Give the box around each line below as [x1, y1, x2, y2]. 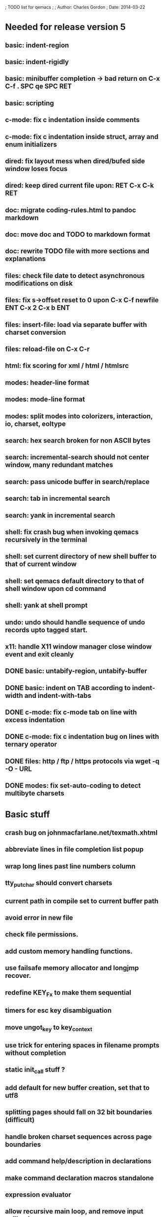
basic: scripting [5, 99, 54, 107]
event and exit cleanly [5, 650, 74, 659]
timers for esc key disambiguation [5, 1007, 112, 1015]
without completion [5, 1049, 66, 1057]
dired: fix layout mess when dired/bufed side [5, 157, 145, 165]
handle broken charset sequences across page [5, 1132, 152, 1141]
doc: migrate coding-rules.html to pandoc [5, 206, 137, 214]
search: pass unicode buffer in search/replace [5, 478, 150, 486]
